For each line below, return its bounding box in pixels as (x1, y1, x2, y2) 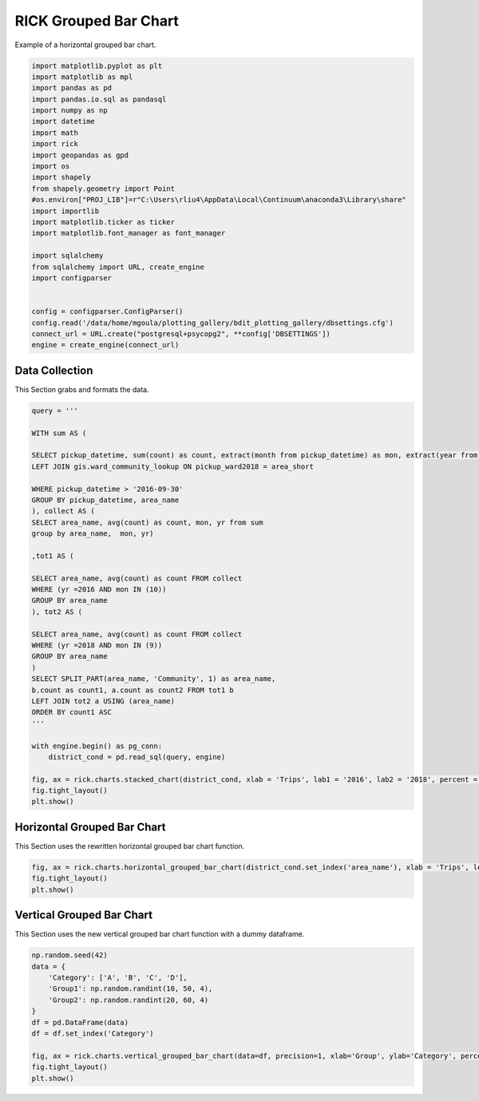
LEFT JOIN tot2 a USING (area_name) (31, 696, 176, 706)
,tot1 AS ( (31, 551, 74, 560)
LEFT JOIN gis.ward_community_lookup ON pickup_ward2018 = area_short (31, 461, 315, 471)
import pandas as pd (31, 84, 112, 93)
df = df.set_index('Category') (31, 1028, 155, 1038)
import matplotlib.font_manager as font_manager (31, 228, 226, 238)
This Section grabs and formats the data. (14, 384, 149, 394)
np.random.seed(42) (31, 951, 108, 960)
